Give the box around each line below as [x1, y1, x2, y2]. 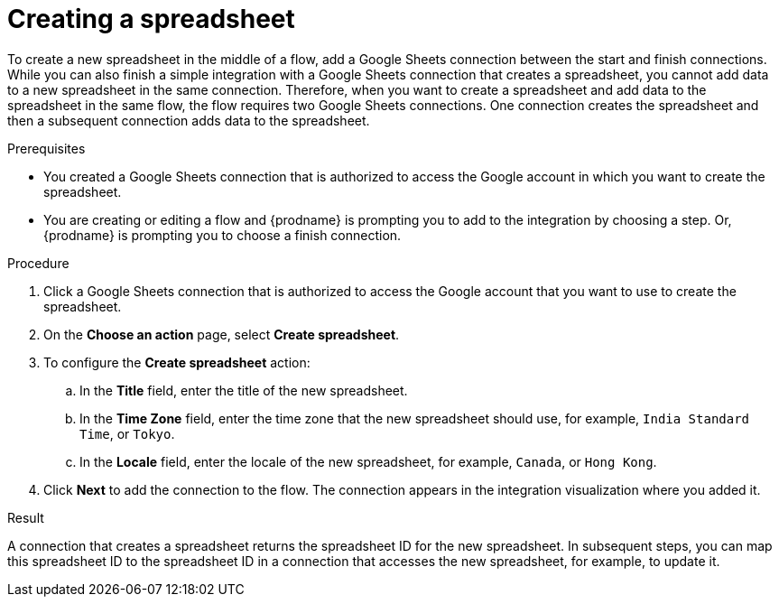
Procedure [7, 255, 70, 271]
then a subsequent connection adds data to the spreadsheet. [7, 112, 370, 128]
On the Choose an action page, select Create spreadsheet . [43, 326, 400, 342]
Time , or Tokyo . [79, 425, 175, 441]
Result [7, 509, 44, 525]
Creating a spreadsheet [7, 4, 295, 34]
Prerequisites [7, 140, 86, 156]
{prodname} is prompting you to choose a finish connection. [43, 227, 402, 243]
